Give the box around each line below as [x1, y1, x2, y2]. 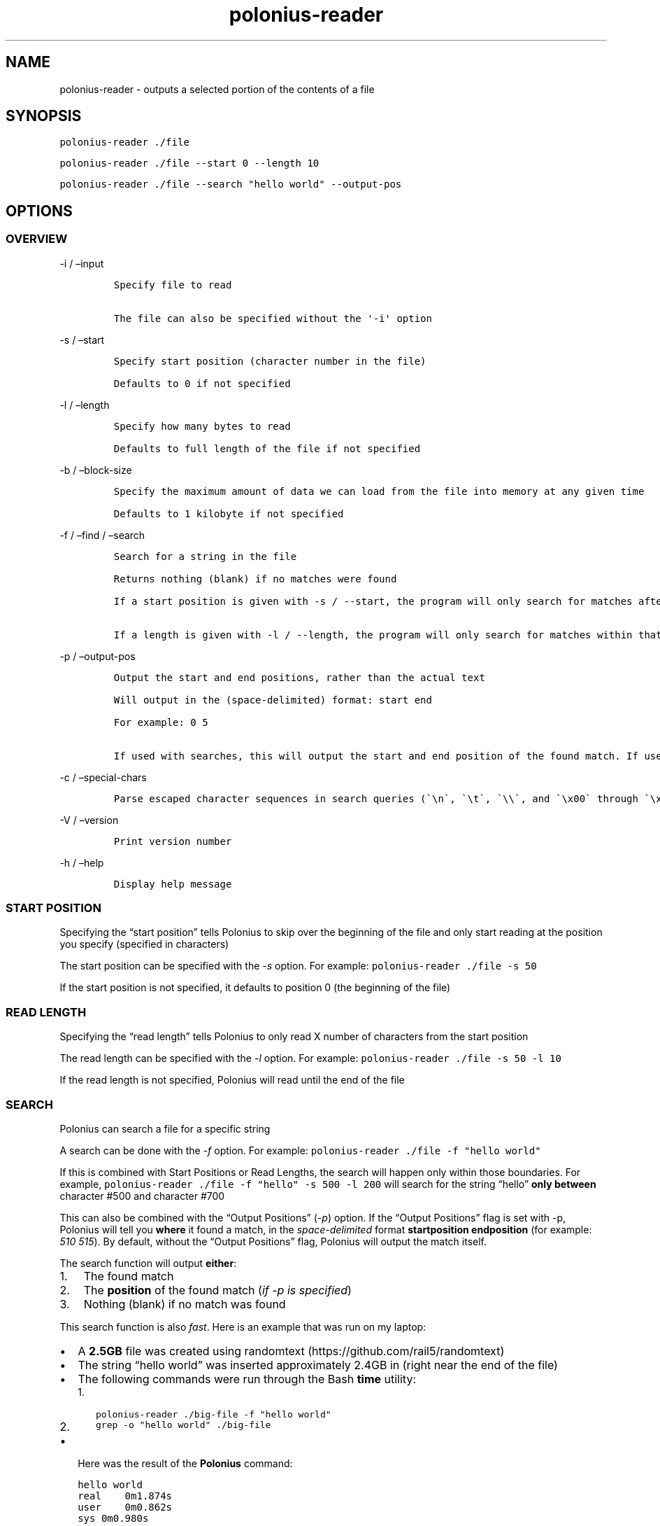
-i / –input [59, 257, 104, 269]
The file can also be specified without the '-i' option [113, 312, 432, 324]
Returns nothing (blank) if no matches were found [113, 573, 397, 584]
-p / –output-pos [59, 650, 136, 662]
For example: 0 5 [113, 716, 208, 728]
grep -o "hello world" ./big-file [95, 1419, 271, 1430]
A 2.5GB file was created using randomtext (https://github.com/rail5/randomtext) [78, 1343, 505, 1358]
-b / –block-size [59, 463, 132, 476]
